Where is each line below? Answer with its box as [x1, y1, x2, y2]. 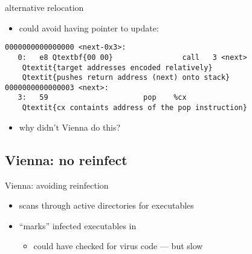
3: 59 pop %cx [18, 93, 187, 102]
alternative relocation [5, 1, 84, 13]
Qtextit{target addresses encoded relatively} [22, 63, 213, 72]
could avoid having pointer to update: [19, 21, 159, 34]
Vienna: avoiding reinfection [5, 178, 109, 191]
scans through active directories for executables [19, 199, 194, 212]
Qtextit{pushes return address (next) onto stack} [22, 73, 230, 82]
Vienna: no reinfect [5, 150, 128, 169]
